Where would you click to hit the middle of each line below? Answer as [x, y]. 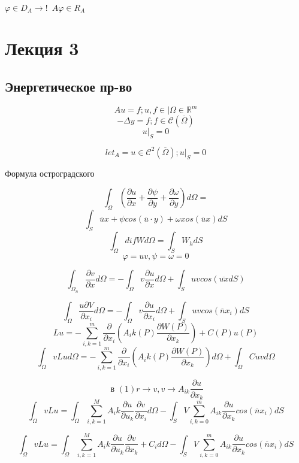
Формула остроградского [50, 173]
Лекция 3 [42, 48]
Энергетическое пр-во [69, 86]
